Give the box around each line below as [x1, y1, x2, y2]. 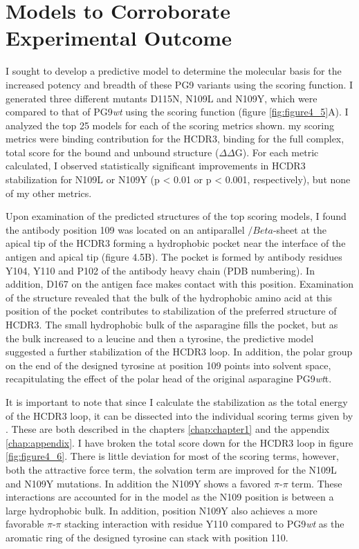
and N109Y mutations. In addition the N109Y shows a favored [6, 476, 271, 490]
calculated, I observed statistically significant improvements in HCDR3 [6, 158, 306, 173]
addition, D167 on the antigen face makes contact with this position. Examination [6, 277, 354, 291]
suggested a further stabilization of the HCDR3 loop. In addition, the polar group [6, 344, 353, 359]
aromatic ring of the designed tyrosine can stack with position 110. [6, 530, 288, 544]
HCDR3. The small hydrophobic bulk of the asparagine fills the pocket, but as [6, 317, 338, 331]
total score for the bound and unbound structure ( [6, 145, 219, 159]
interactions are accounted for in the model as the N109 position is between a [6, 490, 334, 504]
